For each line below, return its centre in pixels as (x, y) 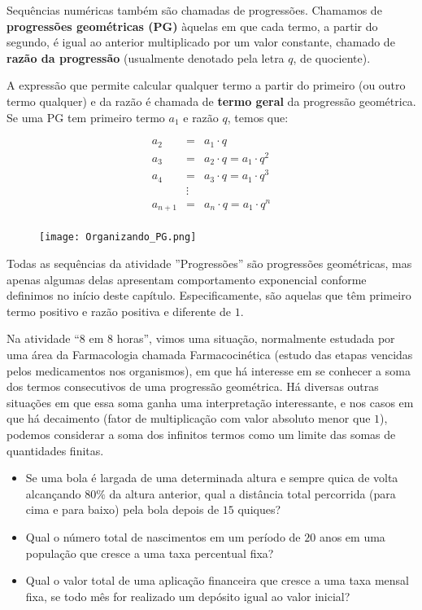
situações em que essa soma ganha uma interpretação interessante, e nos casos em (210, 402)
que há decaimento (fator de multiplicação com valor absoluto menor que (189, 418)
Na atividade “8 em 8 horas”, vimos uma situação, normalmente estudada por (201, 338)
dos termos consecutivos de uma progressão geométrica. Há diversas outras (193, 386)
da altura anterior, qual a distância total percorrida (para (252, 493)
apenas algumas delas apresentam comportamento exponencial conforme (187, 279)
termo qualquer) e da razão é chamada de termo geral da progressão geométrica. (211, 101)
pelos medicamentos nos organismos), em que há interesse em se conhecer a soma (209, 370)
